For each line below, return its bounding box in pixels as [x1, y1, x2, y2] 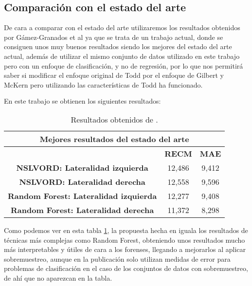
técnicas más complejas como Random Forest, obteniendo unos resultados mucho [4, 234, 245, 245]
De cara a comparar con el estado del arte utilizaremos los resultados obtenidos [4, 22, 240, 33]
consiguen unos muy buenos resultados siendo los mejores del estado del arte [4, 41, 232, 52]
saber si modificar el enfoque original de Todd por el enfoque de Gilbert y [4, 70, 224, 80]
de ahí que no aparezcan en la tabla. [4, 272, 112, 283]
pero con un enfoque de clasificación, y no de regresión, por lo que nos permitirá [4, 60, 243, 71]
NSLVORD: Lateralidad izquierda [16, 161, 148, 173]
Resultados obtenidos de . [71, 113, 158, 125]
